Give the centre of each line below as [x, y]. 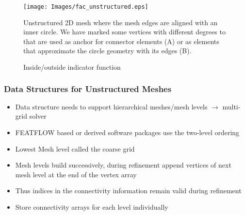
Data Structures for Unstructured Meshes [88, 88]
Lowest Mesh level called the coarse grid [75, 148]
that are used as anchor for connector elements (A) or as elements [121, 41]
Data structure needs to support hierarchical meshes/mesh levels [111, 106]
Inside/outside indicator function [72, 67]
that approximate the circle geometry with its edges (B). [107, 51]
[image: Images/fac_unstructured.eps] [86, 7]
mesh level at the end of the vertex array [76, 174]
